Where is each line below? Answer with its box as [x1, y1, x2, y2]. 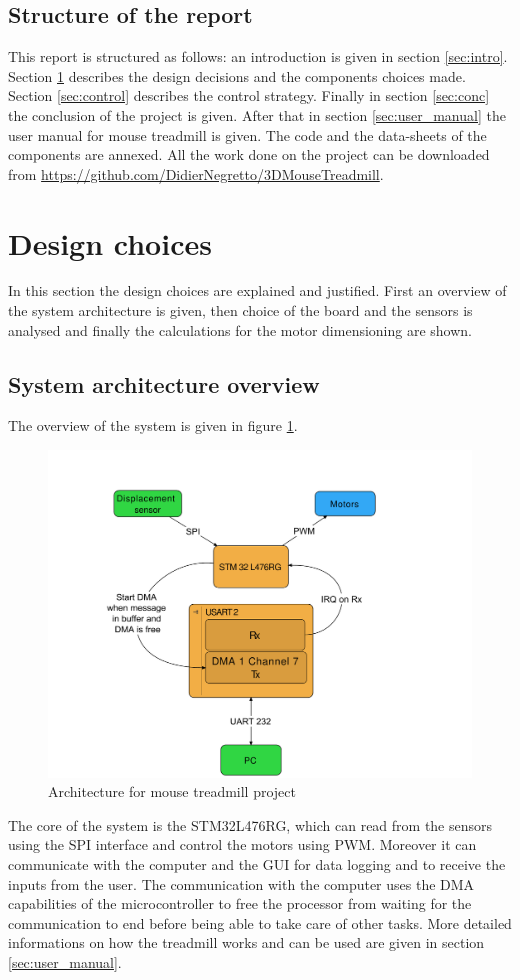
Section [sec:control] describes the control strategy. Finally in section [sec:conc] [8, 85, 490, 106]
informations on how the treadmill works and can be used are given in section [8, 932, 485, 953]
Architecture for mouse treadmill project [48, 781, 296, 802]
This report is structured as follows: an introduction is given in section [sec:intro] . [8, 46, 508, 67]
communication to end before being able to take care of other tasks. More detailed [8, 912, 512, 933]
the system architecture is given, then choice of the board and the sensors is [8, 300, 473, 321]
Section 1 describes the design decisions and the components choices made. [8, 65, 466, 86]
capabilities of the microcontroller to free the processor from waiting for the [8, 893, 472, 914]
